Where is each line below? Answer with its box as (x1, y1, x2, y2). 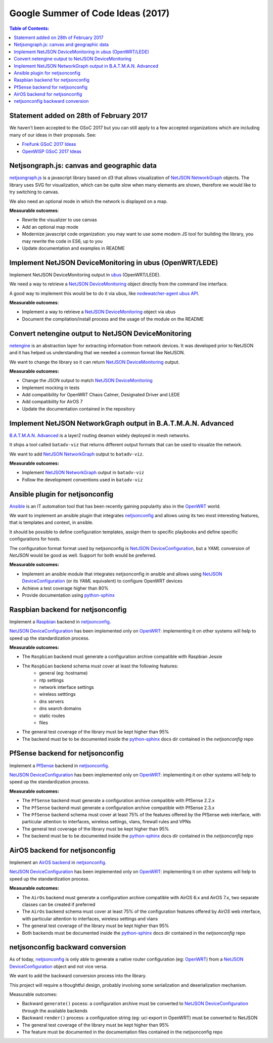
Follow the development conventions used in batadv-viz (22, 476, 143, 483)
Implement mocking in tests (22, 385, 80, 391)
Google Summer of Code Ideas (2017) (9, 8, 170, 19)
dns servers (39, 698, 64, 704)
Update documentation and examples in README (22, 245, 125, 251)
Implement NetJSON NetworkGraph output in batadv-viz (22, 470, 144, 476)
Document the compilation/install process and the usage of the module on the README (22, 316, 204, 322)
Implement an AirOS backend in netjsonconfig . (9, 859, 107, 865)
